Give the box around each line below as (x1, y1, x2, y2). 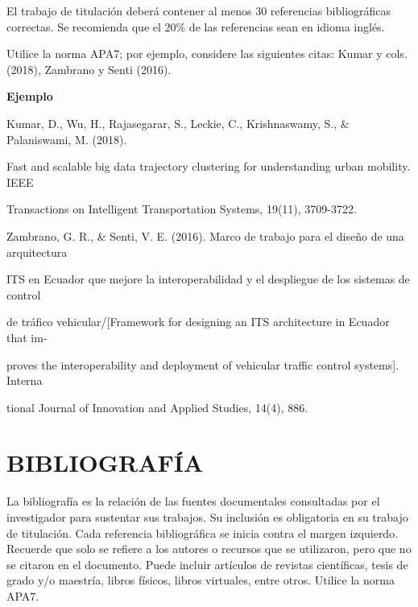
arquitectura (6, 243, 68, 260)
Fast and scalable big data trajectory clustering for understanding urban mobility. (6, 158, 411, 175)
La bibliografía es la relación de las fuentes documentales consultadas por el (6, 493, 380, 510)
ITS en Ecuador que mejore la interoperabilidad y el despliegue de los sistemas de (6, 270, 410, 287)
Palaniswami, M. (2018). (6, 130, 127, 147)
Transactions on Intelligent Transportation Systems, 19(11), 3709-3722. (6, 200, 357, 217)
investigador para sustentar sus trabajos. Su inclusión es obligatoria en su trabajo (6, 509, 408, 525)
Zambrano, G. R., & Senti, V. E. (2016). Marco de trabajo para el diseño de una (6, 227, 404, 244)
